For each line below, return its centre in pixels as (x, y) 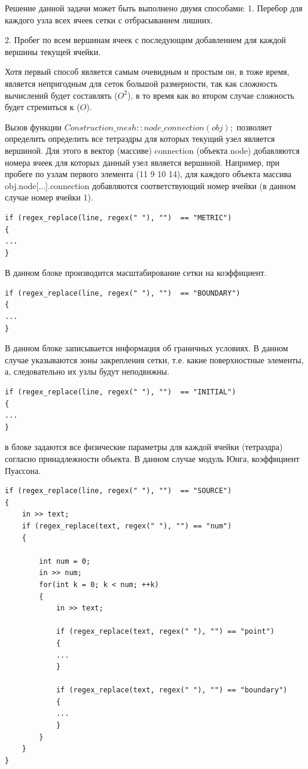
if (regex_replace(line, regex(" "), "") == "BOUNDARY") (123, 293)
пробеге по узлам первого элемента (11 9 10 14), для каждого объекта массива (148, 174)
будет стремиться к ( (42, 107)
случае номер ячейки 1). (49, 197)
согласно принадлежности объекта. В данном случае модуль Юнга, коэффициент (152, 458)
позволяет (254, 127)
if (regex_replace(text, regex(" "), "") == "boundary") (172, 690)
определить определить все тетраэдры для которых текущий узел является (140, 139)
